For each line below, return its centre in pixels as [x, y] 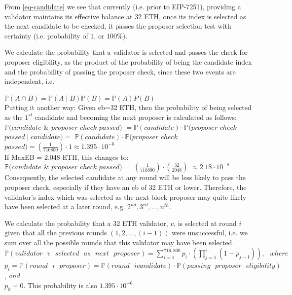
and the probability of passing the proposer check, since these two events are [120, 71]
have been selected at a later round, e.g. [65, 206]
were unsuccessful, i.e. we [210, 233]
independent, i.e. [30, 81]
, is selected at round [205, 223]
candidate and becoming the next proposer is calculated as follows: [136, 117]
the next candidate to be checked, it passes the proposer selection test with [118, 26]
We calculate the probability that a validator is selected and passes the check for [126, 52]
